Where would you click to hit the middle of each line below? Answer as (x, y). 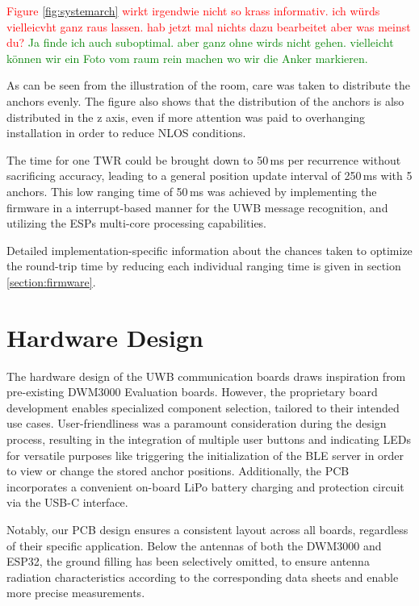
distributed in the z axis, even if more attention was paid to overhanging (186, 117)
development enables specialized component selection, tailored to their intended (203, 407)
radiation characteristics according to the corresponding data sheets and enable (203, 577)
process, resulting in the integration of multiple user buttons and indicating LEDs (209, 439)
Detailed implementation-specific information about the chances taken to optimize (209, 250)
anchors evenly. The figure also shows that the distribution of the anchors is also (205, 100)
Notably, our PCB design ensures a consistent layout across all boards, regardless (207, 529)
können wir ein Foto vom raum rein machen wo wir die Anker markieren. (187, 58)
